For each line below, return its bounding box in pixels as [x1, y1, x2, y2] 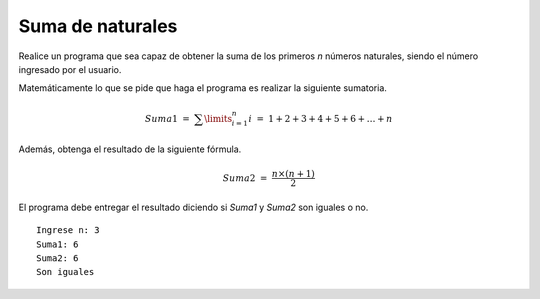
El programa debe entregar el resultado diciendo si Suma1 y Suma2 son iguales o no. [18, 201, 369, 213]
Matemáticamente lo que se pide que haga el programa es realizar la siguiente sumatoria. [18, 82, 387, 94]
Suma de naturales [18, 15, 178, 37]
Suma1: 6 [36, 238, 79, 250]
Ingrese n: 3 [36, 225, 100, 236]
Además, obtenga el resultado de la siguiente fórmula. [18, 143, 242, 155]
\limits [203, 113, 233, 124]
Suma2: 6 [36, 253, 79, 264]
